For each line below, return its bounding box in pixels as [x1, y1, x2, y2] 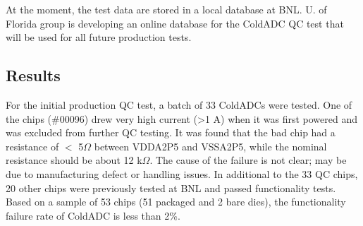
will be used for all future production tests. [6, 30, 192, 44]
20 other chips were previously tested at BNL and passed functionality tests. [6, 180, 336, 195]
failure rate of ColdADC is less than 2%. [6, 208, 180, 222]
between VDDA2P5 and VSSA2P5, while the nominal [94, 138, 327, 153]
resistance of [6, 138, 59, 153]
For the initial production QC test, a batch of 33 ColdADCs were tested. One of [6, 97, 352, 112]
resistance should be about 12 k [6, 153, 142, 167]
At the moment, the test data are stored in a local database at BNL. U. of [6, 2, 327, 16]
